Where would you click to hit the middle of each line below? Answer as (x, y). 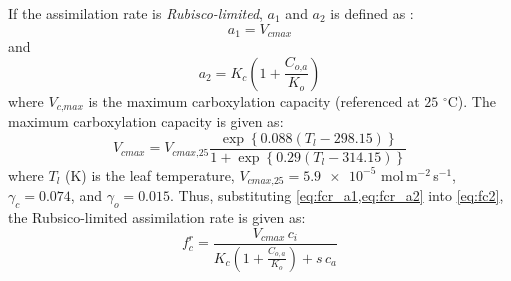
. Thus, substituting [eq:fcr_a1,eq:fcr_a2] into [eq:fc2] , (337, 195)
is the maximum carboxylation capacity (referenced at (254, 100)
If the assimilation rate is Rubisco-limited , (135, 13)
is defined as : (372, 13)
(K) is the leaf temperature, (150, 174)
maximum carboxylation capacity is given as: (146, 121)
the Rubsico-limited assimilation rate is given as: (157, 217)
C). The (471, 100)
